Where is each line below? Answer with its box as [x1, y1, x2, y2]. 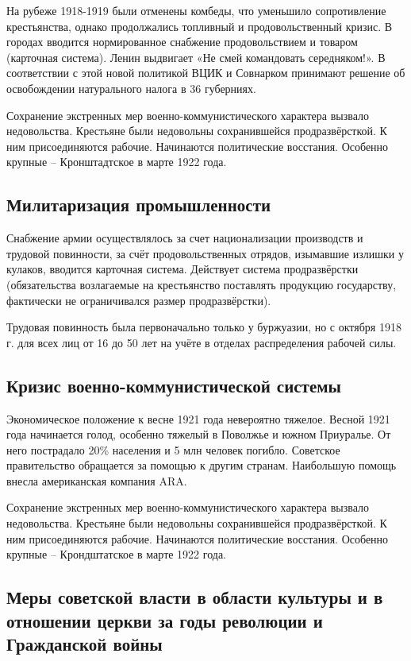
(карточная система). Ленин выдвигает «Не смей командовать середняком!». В [6, 48, 386, 65]
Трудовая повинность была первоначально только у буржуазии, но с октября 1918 [6, 319, 401, 335]
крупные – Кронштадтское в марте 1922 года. [6, 153, 227, 170]
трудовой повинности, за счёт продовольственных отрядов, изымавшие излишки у [6, 245, 404, 261]
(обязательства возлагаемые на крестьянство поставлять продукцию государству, [6, 276, 397, 292]
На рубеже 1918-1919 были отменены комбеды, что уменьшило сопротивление [6, 2, 386, 18]
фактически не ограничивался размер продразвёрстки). [6, 292, 271, 308]
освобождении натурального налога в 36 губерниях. [6, 79, 256, 96]
